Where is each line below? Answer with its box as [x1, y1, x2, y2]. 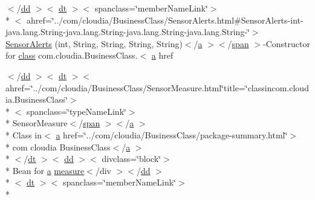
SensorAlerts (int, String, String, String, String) [5, 37, 183, 50]
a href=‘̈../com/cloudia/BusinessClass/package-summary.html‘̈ [56, 128, 288, 141]
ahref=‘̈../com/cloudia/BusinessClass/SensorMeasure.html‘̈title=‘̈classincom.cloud [5, 81, 309, 94]
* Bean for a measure [5, 164, 85, 176]
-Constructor [263, 37, 310, 50]
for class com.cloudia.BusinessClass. [5, 49, 138, 62]
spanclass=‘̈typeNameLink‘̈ [26, 105, 126, 117]
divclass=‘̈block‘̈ [102, 152, 161, 165]
